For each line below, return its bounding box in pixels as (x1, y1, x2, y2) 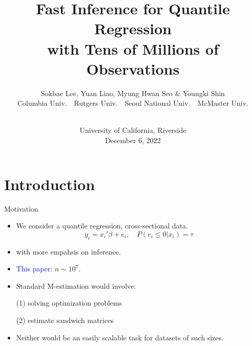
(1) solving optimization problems (16, 297, 122, 308)
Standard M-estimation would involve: (16, 280, 136, 291)
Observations (86, 58, 179, 79)
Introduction (4, 173, 95, 194)
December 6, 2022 (105, 135, 161, 146)
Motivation (4, 203, 38, 214)
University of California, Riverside (79, 125, 187, 135)
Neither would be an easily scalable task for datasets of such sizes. (16, 332, 223, 342)
